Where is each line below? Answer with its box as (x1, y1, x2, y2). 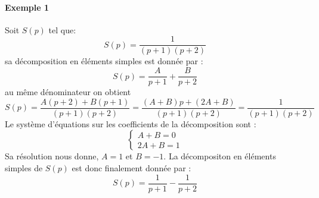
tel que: (48, 23, 76, 36)
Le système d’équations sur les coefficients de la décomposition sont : (5, 117, 256, 130)
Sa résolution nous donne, (5, 150, 99, 162)
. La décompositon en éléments (163, 150, 276, 162)
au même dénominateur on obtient (5, 86, 131, 98)
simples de (5, 161, 43, 174)
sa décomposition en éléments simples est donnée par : (5, 55, 203, 67)
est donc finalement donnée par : (72, 161, 191, 174)
